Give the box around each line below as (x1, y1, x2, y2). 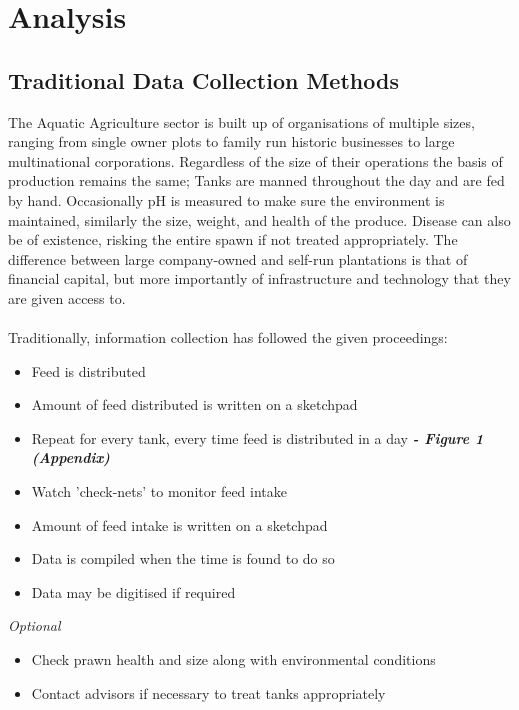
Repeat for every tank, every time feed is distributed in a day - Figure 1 (31, 427, 484, 448)
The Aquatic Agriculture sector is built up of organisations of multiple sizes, (8, 111, 475, 132)
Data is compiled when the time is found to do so (31, 548, 335, 569)
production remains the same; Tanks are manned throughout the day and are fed (8, 170, 505, 191)
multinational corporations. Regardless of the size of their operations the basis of (8, 150, 503, 171)
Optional (8, 615, 61, 636)
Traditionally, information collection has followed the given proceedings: (8, 327, 448, 348)
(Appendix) (31, 447, 110, 468)
